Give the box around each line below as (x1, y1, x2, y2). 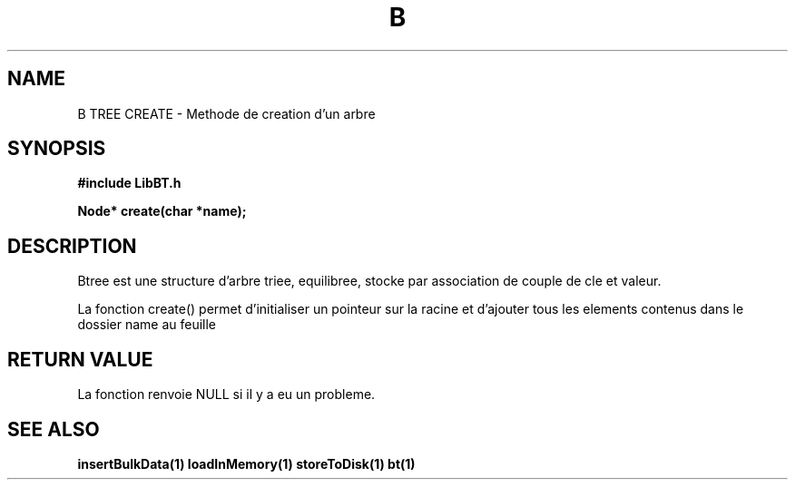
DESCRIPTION (7, 234, 137, 258)
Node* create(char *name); (77, 203, 247, 219)
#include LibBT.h (77, 175, 182, 191)
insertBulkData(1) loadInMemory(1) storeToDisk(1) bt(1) (77, 455, 416, 472)
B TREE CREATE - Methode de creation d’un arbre (77, 105, 376, 122)
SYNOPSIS (7, 137, 106, 161)
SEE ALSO (7, 417, 100, 441)
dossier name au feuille (77, 317, 217, 333)
